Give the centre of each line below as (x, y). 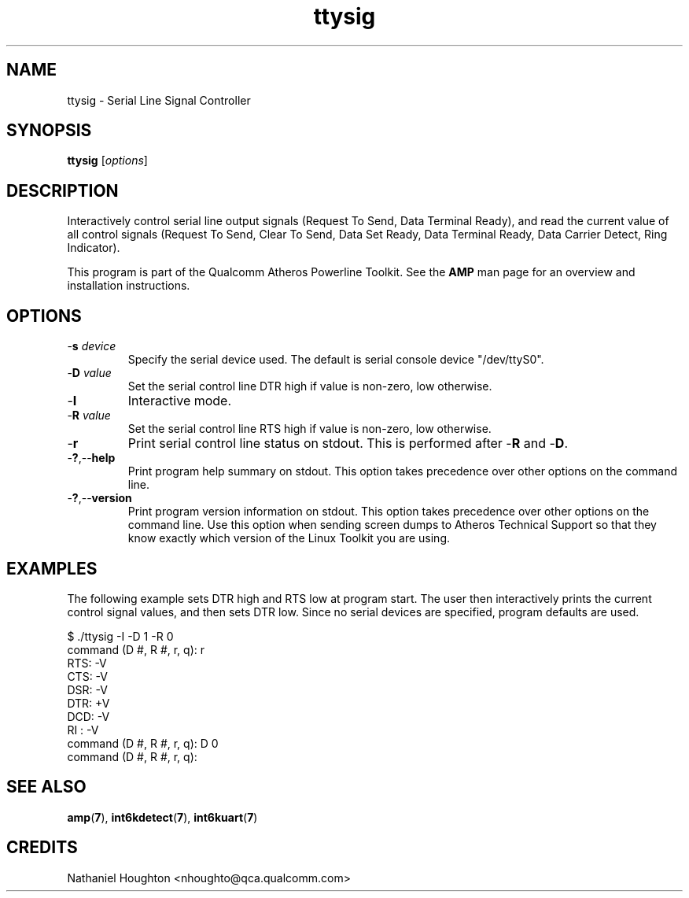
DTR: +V (88, 703)
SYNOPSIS (49, 131)
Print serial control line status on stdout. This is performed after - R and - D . (348, 443)
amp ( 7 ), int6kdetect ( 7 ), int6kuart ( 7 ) (162, 817)
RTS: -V (87, 663)
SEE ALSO (46, 787)
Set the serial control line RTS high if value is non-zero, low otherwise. (309, 429)
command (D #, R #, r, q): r (136, 649)
